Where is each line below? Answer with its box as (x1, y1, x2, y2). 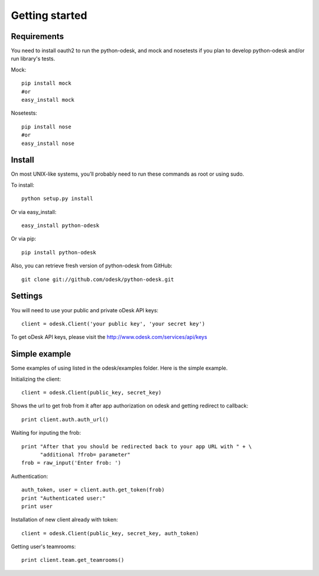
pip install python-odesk (21, 249, 97, 255)
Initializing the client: (11, 376, 61, 383)
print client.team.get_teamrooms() (21, 556, 125, 564)
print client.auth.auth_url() (21, 416, 109, 423)
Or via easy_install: (11, 208, 57, 215)
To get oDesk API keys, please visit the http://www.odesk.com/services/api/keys (11, 334, 207, 341)
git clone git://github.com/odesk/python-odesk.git (21, 276, 174, 283)
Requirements (11, 31, 64, 41)
